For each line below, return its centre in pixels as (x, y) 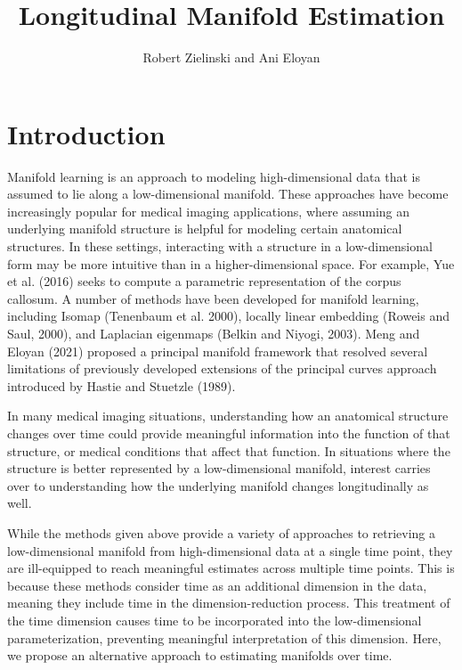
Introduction (86, 133)
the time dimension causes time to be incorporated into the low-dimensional (215, 620)
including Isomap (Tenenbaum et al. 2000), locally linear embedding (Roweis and (229, 316)
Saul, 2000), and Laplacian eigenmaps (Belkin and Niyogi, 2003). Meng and (214, 333)
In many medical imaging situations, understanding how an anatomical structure (228, 416)
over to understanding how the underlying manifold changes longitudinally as (218, 485)
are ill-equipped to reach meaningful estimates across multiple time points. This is (231, 568)
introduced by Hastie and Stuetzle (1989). (122, 385)
